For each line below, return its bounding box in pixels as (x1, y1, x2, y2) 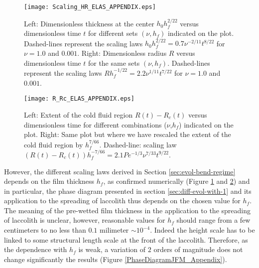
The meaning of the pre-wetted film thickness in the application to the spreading (4, 205, 251, 215)
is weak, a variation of (78, 244, 146, 255)
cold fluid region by (24, 139, 83, 149)
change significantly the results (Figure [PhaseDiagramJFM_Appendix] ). (4, 254, 227, 264)
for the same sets (88, 57, 140, 68)
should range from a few (176, 215, 251, 225)
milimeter (99, 225, 129, 235)
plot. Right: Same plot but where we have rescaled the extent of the (24, 129, 231, 139)
